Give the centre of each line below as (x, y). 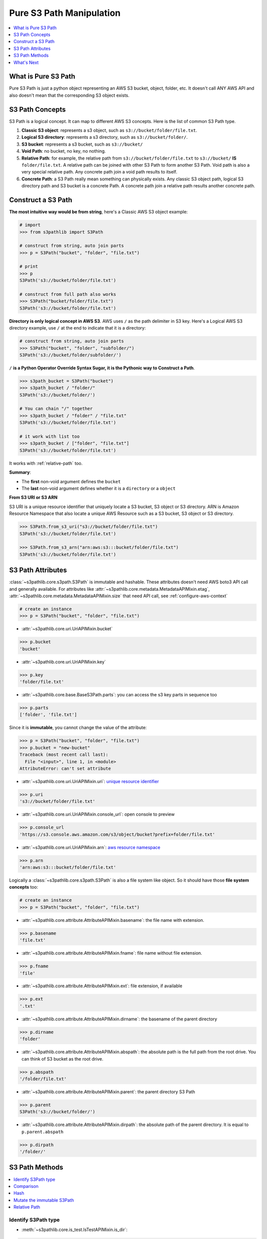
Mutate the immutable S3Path (44, 1200)
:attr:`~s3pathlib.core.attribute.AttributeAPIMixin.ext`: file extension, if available (102, 986)
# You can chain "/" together (56, 409)
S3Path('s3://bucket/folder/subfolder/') (70, 355)
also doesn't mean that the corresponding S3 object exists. (69, 95)
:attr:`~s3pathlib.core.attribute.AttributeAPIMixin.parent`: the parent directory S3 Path (108, 1092)
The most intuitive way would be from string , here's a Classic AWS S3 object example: (98, 212)
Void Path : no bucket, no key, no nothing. (64, 151)
